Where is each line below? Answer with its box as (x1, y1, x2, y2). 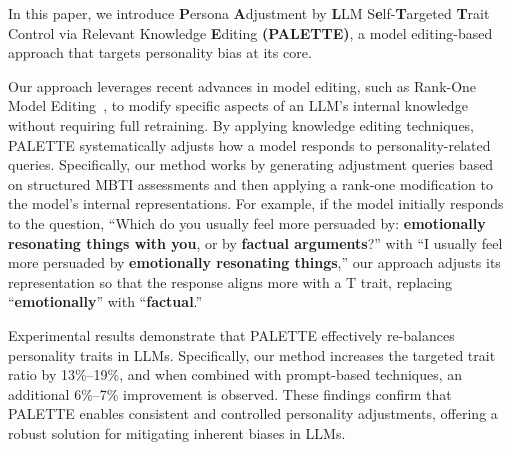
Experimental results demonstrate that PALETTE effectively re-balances (8, 324, 455, 345)
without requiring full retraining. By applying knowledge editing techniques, (8, 114, 475, 135)
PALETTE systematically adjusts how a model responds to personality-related (8, 134, 491, 155)
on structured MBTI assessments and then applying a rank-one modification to (8, 173, 493, 194)
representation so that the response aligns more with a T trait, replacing (8, 271, 452, 292)
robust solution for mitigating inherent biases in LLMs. (8, 422, 346, 443)
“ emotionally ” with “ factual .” (8, 291, 203, 312)
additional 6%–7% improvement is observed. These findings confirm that (8, 383, 452, 404)
